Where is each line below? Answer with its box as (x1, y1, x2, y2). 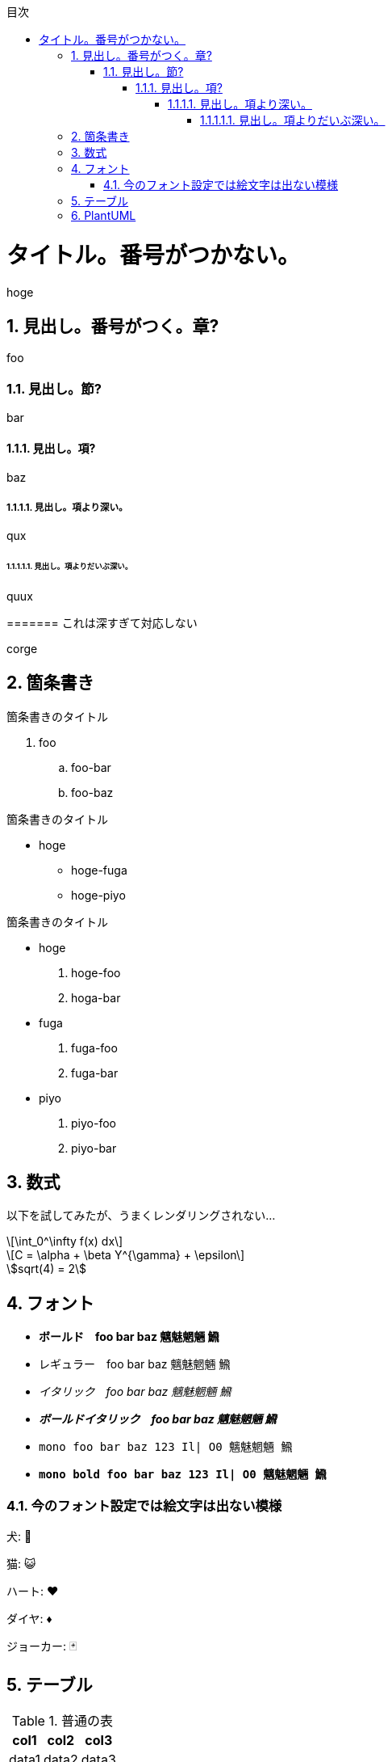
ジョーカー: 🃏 (6, 1639, 77, 1654)
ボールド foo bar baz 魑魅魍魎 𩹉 (39, 1330, 219, 1344)
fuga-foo (71, 1040, 118, 1055)
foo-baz (71, 785, 114, 799)
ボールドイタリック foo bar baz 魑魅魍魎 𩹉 (39, 1412, 277, 1427)
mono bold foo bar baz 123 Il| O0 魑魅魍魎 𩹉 (39, 1468, 327, 1482)
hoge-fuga (71, 862, 127, 877)
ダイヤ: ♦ (6, 1612, 52, 1626)
